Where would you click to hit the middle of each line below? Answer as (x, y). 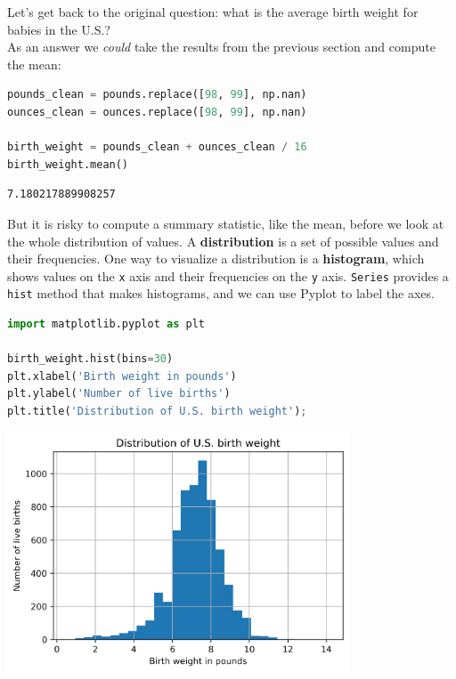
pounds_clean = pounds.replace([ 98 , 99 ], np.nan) (157, 95)
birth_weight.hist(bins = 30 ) (90, 359)
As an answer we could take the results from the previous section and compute (221, 47)
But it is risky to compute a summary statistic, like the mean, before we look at (226, 223)
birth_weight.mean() (68, 164)
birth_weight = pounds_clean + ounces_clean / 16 (157, 147)
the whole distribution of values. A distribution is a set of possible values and (223, 241)
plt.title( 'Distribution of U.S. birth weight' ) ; (157, 411)
